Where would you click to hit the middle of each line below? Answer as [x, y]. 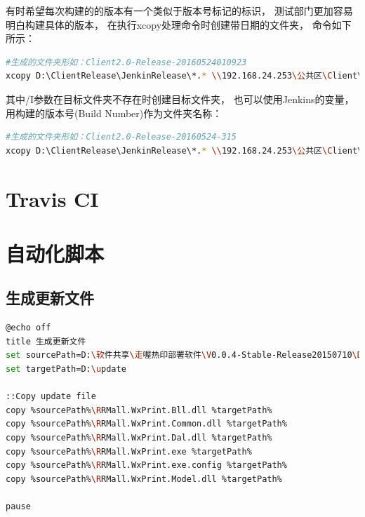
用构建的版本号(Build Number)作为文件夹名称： [114, 113]
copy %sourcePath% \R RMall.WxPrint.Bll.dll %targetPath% [139, 410]
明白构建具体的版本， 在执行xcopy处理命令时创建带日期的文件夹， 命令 [169, 24]
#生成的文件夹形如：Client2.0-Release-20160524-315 [121, 137]
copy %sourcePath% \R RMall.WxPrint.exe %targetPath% [129, 451]
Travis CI [52, 198]
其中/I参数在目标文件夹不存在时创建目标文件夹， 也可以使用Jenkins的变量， [180, 99]
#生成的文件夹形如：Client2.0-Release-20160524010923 [126, 62]
